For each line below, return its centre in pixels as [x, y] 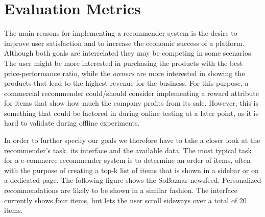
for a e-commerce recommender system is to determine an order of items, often [127, 160]
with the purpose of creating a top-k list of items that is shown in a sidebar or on [131, 170]
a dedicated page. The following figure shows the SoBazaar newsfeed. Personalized [133, 180]
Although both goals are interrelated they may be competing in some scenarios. [129, 53]
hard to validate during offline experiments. [72, 123]
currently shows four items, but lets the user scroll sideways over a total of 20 [125, 200]
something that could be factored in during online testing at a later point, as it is [131, 113]
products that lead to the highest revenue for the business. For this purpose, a [126, 83]
